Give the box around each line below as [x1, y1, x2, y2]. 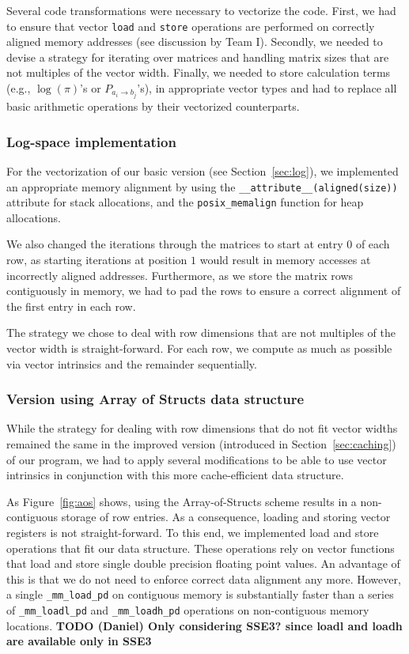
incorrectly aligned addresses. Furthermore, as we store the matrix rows [6, 267, 354, 283]
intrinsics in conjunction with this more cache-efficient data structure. [6, 467, 344, 483]
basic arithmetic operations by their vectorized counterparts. [6, 98, 300, 115]
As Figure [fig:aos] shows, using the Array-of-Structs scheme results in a [6, 493, 357, 509]
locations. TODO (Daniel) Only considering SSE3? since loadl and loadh [6, 617, 403, 633]
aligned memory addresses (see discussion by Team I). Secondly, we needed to [6, 33, 383, 50]
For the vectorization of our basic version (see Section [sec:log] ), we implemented [6, 162, 399, 179]
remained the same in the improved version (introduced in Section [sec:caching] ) [6, 436, 396, 452]
